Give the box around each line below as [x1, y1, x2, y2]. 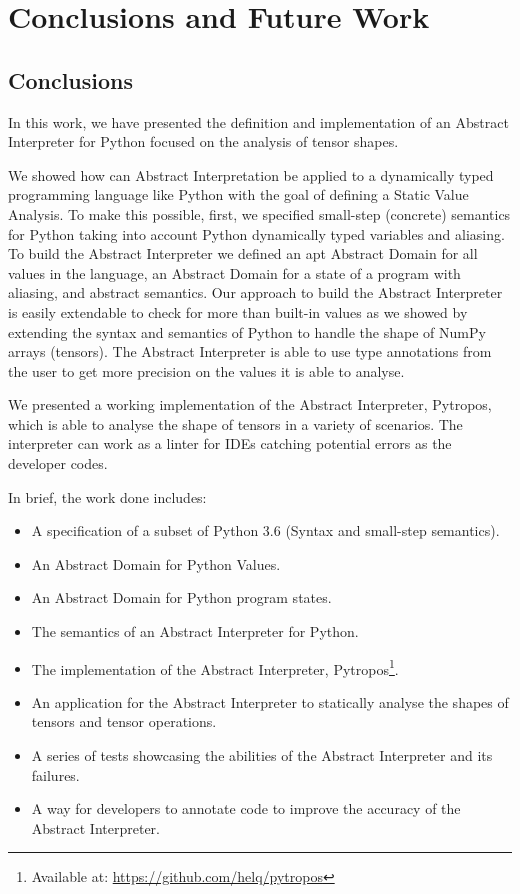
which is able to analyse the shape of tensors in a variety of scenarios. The [8, 413, 463, 434]
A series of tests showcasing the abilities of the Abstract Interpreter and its [31, 745, 493, 766]
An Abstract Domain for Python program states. [31, 587, 332, 608]
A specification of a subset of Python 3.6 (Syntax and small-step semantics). [31, 520, 500, 541]
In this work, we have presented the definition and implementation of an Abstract [8, 111, 509, 132]
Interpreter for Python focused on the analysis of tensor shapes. [8, 131, 399, 152]
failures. [31, 764, 80, 785]
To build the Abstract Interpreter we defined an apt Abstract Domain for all [8, 243, 478, 264]
